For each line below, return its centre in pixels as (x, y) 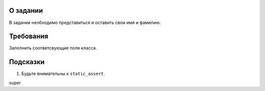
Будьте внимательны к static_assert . (63, 74)
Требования (29, 36)
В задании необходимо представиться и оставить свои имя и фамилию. (85, 23)
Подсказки (27, 62)
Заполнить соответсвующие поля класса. (53, 48)
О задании (26, 11)
